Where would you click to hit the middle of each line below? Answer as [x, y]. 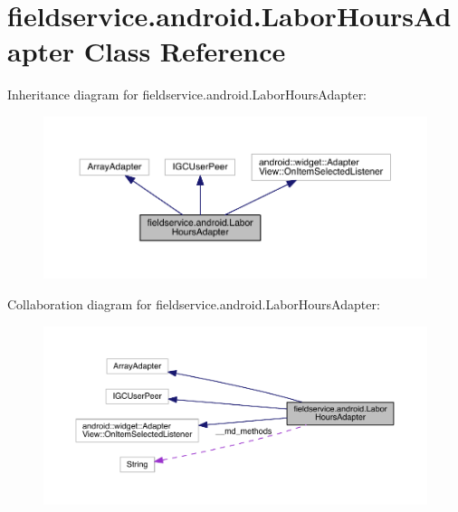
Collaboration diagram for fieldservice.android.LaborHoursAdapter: [194, 303]
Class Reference [185, 51]
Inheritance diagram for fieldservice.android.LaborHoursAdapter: [187, 95]
